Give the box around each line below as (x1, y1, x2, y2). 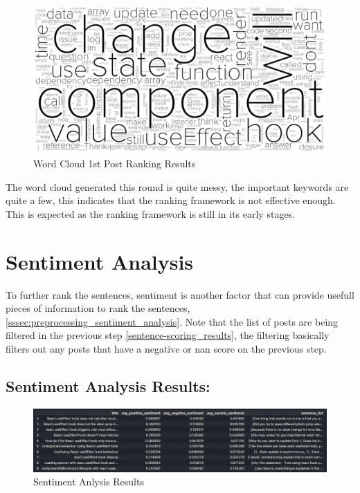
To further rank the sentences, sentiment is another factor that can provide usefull (6, 287, 354, 301)
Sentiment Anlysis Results (33, 474, 144, 489)
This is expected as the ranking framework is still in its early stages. (6, 206, 296, 221)
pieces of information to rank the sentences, (6, 301, 190, 315)
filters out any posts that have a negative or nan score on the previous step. (6, 341, 327, 355)
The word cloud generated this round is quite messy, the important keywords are (6, 179, 349, 194)
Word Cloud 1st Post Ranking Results (33, 156, 196, 171)
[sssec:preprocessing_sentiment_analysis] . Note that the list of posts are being (6, 314, 339, 328)
